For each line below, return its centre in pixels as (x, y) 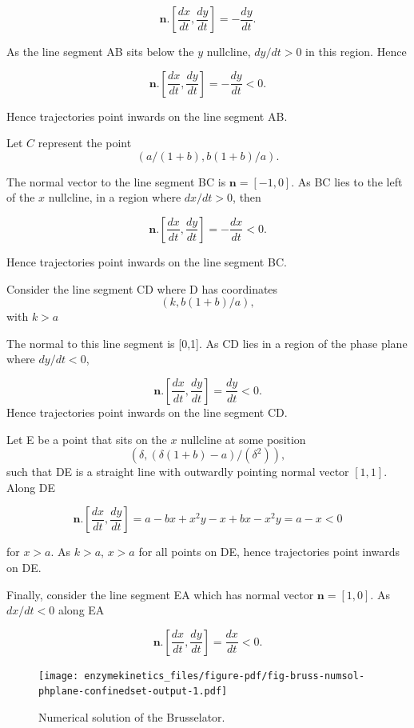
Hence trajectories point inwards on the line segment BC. (147, 261)
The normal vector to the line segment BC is (116, 181)
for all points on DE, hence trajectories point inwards (269, 552)
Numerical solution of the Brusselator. (132, 717)
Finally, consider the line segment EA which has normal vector (160, 594)
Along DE (31, 487)
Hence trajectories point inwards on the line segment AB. (147, 116)
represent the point (85, 143)
